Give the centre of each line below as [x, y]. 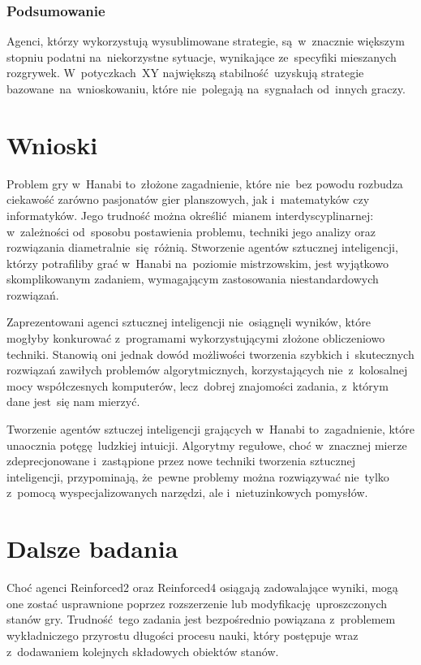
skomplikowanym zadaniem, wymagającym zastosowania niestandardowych [193, 279]
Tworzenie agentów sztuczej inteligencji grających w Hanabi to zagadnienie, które [211, 429]
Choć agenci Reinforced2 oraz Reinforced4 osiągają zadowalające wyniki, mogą [202, 587]
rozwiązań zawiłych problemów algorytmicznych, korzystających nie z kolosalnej [207, 370]
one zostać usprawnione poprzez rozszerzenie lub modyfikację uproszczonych [197, 603]
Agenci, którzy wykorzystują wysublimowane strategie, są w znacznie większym [206, 41]
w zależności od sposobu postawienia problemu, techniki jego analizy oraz [191, 231]
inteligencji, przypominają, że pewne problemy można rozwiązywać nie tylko [198, 476]
